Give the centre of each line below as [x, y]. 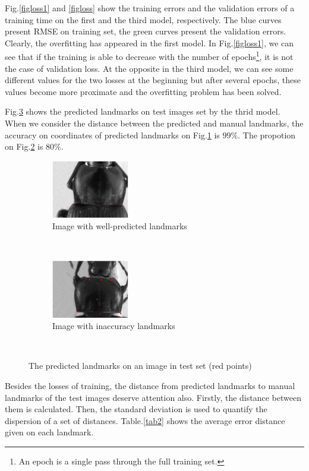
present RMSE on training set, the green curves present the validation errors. [146, 31]
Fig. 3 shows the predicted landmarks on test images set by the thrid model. [143, 111]
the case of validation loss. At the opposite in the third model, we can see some [149, 68]
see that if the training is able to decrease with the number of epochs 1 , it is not [149, 56]
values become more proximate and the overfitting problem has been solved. [143, 91]
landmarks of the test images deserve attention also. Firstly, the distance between [153, 397]
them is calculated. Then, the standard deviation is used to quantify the [136, 409]
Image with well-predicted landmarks [120, 226]
